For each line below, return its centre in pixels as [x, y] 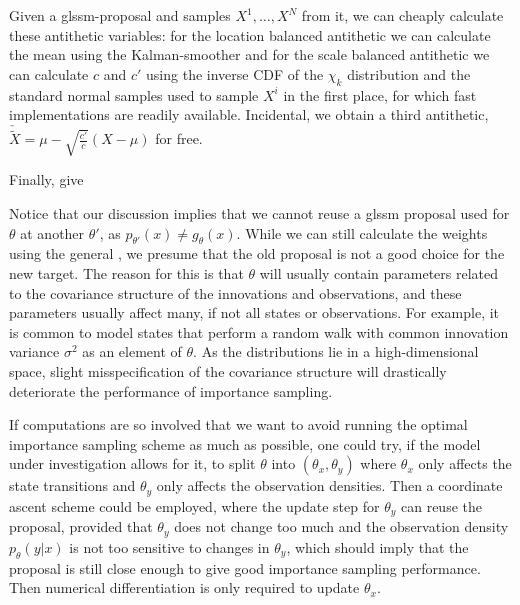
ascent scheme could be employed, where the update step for [194, 505]
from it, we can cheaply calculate [402, 15]
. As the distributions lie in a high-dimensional [336, 351]
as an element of [132, 351]
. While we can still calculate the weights [362, 232]
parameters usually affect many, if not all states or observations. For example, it [254, 312]
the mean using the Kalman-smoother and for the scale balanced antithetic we [249, 54]
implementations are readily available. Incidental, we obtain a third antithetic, [249, 114]
